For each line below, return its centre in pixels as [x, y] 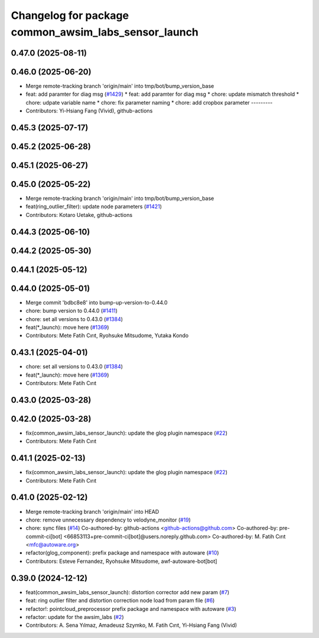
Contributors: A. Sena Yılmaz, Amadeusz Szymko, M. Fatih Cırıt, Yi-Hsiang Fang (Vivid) [131, 625]
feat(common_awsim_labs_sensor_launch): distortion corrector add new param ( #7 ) [128, 592]
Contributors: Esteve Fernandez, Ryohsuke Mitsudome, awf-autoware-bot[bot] [121, 561]
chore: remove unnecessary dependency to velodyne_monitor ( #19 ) [108, 520]
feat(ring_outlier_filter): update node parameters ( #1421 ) [94, 206]
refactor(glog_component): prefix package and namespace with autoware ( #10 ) [122, 553]
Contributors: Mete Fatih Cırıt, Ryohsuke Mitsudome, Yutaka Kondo [107, 336]
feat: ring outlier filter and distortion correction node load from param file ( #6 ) [120, 601]
